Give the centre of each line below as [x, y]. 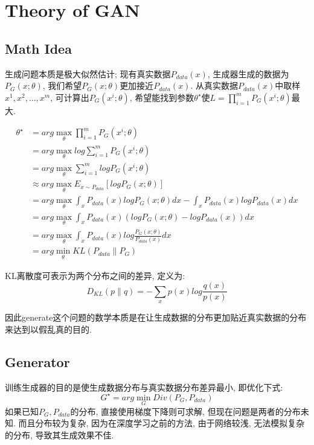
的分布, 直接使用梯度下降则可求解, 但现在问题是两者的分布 [185, 411]
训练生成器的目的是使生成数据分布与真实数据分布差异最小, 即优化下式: [144, 387]
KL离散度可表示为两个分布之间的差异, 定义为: [95, 275]
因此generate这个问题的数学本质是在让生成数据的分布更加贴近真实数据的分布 [156, 317]
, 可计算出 [70, 97]
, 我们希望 [62, 85]
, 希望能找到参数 [162, 97]
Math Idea [38, 48]
